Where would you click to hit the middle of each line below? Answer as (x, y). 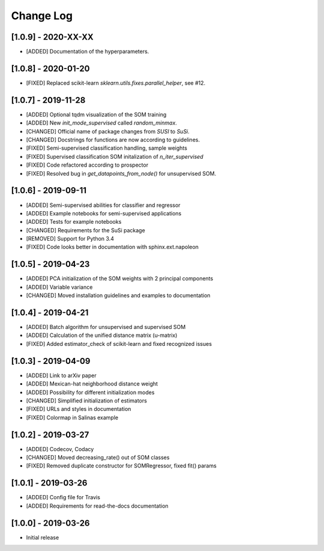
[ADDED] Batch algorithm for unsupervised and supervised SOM (106, 327)
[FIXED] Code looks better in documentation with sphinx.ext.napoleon (112, 247)
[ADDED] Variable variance (59, 287)
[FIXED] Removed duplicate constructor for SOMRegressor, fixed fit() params (121, 466)
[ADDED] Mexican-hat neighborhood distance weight (92, 384)
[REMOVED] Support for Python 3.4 (70, 239)
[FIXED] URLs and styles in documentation (79, 409)
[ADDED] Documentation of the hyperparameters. (88, 52)
